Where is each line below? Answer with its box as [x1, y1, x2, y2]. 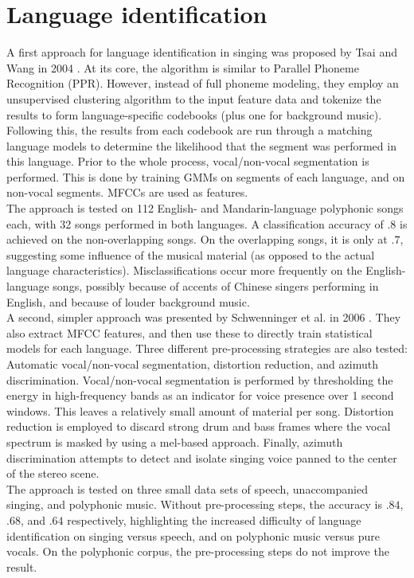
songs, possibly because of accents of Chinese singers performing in [53, 278, 379, 295]
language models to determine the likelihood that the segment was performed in [6, 137, 396, 154]
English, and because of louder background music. [6, 293, 250, 310]
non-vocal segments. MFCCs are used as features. [6, 184, 248, 201]
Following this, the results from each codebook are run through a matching [6, 122, 373, 139]
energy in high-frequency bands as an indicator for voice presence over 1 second [6, 387, 394, 404]
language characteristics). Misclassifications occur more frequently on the [6, 262, 362, 279]
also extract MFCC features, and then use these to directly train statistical [6, 324, 373, 341]
